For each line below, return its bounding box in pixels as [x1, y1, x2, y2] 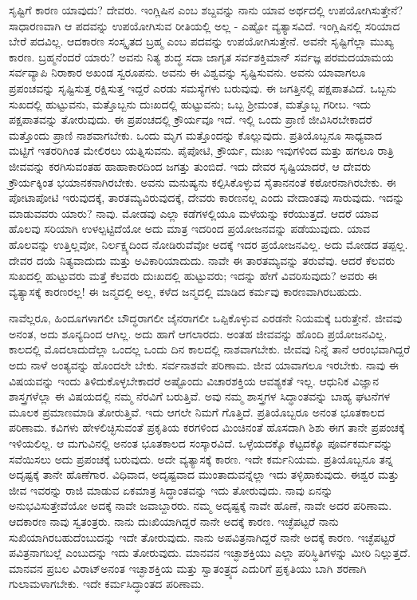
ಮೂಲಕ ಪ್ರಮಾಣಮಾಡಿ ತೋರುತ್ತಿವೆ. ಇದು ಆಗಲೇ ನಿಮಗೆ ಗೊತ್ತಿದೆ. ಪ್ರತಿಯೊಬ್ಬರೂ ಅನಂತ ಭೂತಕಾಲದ [9, 403, 385, 420]
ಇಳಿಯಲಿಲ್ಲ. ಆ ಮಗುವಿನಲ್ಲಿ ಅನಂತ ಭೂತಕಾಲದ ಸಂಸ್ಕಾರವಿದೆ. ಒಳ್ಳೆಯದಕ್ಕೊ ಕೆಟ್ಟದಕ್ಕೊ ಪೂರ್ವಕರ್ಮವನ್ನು [9, 435, 393, 452]
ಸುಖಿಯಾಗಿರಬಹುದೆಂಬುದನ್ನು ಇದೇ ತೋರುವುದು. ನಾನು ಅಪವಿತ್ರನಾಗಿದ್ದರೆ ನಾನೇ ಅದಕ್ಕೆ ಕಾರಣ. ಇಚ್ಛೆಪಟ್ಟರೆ [9, 528, 395, 545]
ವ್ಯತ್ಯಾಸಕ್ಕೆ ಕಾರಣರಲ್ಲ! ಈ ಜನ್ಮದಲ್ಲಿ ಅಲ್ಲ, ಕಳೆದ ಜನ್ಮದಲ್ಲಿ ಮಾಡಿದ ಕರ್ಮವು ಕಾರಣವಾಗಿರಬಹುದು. [9, 282, 362, 299]
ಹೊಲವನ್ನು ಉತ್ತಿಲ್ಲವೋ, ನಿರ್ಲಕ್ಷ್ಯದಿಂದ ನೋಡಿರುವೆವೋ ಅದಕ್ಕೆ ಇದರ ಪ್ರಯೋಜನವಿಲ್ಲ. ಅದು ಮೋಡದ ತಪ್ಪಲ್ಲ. [9, 235, 408, 252]
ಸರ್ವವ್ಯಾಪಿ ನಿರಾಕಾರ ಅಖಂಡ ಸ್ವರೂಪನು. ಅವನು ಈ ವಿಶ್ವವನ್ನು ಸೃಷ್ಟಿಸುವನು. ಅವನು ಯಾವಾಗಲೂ [9, 64, 366, 81]
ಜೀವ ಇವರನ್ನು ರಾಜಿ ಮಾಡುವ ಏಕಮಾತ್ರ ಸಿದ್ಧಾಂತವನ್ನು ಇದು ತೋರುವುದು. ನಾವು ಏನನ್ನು [9, 481, 333, 498]
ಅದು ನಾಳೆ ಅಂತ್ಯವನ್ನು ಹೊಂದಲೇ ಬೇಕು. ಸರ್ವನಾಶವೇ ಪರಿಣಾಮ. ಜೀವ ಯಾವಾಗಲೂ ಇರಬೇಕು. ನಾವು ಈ [9, 357, 399, 373]
